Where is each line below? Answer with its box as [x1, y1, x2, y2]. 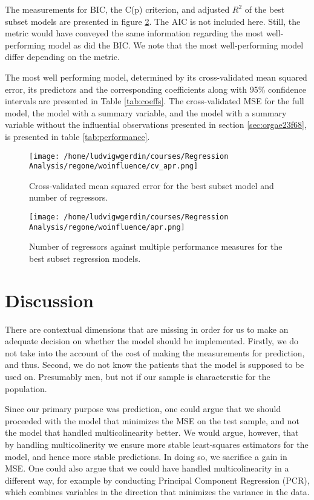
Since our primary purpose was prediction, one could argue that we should [5, 402, 281, 415]
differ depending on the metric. [5, 50, 120, 63]
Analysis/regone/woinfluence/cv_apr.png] [29, 162, 198, 171]
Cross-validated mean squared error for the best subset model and [29, 179, 274, 192]
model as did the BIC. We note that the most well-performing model [48, 38, 304, 51]
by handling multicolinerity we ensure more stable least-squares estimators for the [5, 438, 309, 450]
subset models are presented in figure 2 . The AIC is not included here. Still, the [5, 15, 301, 27]
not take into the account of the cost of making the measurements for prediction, [5, 346, 305, 359]
